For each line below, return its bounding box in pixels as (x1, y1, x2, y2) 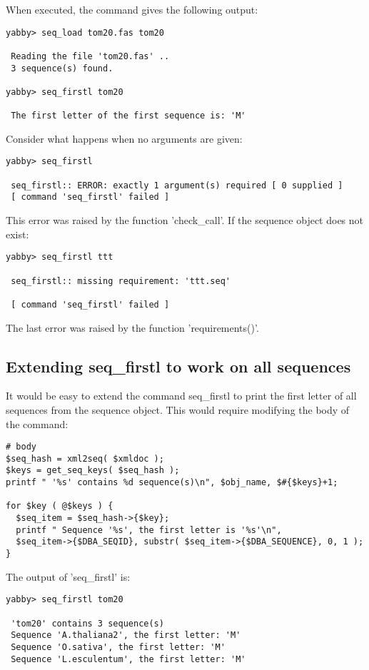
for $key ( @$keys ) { (6, 501, 113, 512)
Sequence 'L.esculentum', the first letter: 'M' (11, 654, 246, 664)
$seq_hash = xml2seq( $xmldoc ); (6, 453, 164, 464)
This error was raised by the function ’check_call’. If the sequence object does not (6, 213, 364, 228)
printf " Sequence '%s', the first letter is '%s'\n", (16, 524, 282, 535)
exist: (6, 226, 29, 241)
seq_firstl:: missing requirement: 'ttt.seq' (11, 275, 231, 286)
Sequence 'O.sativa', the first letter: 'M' (11, 641, 226, 652)
